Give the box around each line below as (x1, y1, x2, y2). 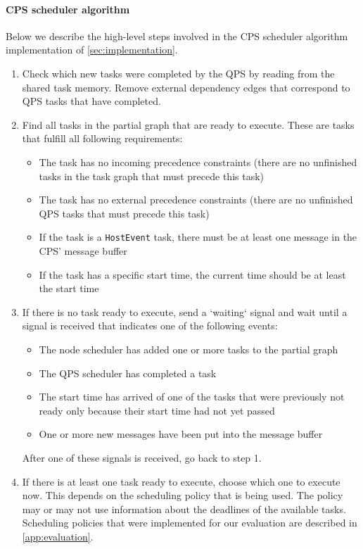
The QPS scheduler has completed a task (39, 365, 217, 380)
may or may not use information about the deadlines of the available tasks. (22, 501, 346, 516)
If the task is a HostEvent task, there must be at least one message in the (39, 229, 357, 244)
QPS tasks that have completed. (22, 94, 161, 108)
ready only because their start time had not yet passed (39, 403, 275, 417)
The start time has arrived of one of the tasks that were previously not (39, 389, 345, 404)
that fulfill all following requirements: (22, 131, 183, 146)
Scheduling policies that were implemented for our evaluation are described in (22, 515, 357, 530)
